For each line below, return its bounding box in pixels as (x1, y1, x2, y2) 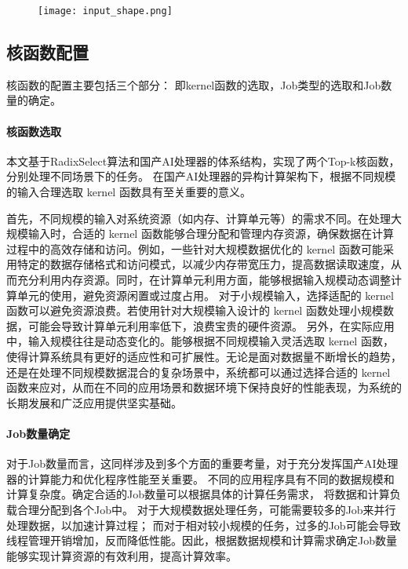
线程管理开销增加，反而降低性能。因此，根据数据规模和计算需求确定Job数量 (6, 532, 397, 549)
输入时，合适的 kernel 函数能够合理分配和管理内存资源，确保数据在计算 (27, 225, 394, 242)
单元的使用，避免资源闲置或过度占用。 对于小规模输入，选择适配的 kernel (16, 286, 394, 303)
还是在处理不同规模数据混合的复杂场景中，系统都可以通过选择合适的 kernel (6, 363, 391, 380)
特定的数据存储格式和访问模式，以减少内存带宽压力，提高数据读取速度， (16, 256, 391, 272)
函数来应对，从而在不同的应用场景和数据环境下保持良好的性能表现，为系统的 (6, 379, 402, 396)
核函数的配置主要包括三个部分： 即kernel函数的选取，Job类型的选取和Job (6, 76, 381, 93)
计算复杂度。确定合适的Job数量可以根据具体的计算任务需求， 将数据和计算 (6, 486, 390, 502)
